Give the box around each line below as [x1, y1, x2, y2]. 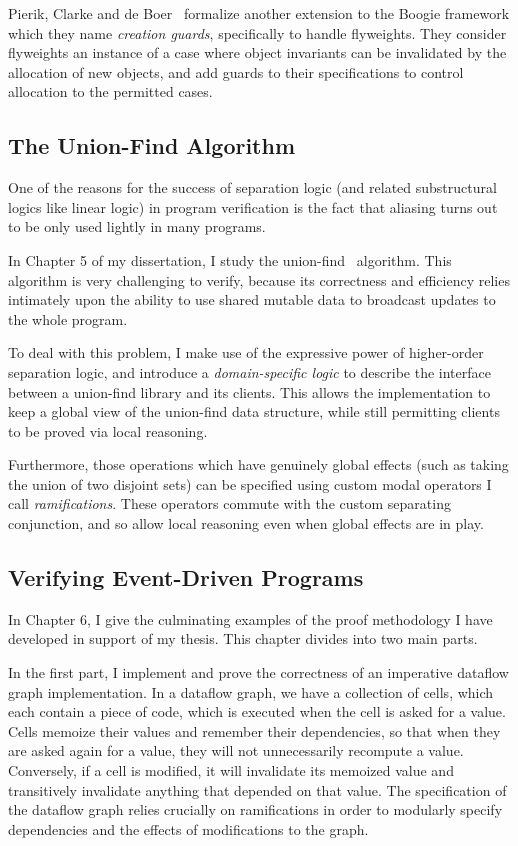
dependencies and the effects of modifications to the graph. [8, 818, 369, 839]
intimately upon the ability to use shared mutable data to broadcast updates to [8, 289, 496, 310]
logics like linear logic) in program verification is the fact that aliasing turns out [8, 196, 498, 217]
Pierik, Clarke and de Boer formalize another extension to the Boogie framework [8, 3, 510, 23]
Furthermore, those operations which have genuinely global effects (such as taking [8, 454, 509, 475]
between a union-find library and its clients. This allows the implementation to [8, 381, 491, 402]
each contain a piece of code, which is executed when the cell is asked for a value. [8, 701, 506, 722]
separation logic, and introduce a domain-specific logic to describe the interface [8, 361, 491, 382]
